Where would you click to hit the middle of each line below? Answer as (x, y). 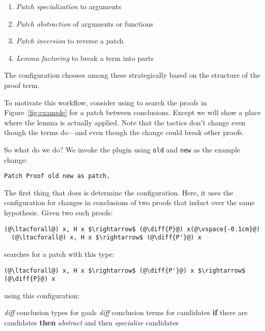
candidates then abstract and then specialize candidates (91, 323)
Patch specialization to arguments (69, 6)
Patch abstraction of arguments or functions (85, 23)
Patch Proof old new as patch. (57, 176)
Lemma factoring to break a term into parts (85, 58)
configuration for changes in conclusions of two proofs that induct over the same (129, 202)
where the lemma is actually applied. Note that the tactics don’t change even (125, 122)
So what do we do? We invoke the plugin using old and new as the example (122, 149)
